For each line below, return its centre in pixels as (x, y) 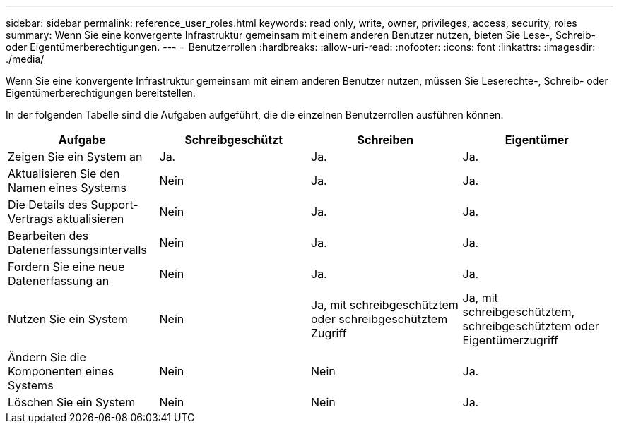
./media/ (25, 59)
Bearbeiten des (48, 236)
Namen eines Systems (67, 188)
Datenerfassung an (59, 281)
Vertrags (31, 219)
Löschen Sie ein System (72, 402)
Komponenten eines (61, 371)
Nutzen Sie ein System (68, 319)
